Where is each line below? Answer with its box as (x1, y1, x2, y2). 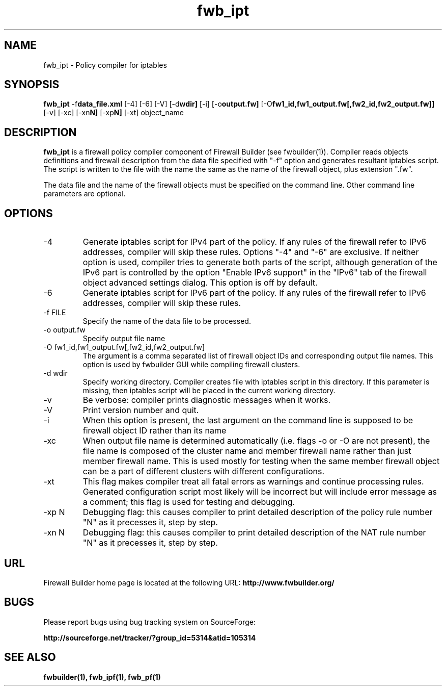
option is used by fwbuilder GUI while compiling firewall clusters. (82, 360, 300, 369)
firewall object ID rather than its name (82, 425, 227, 436)
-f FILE (43, 308, 66, 317)
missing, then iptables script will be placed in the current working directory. (82, 386, 336, 395)
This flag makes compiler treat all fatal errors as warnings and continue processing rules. (82, 476, 424, 487)
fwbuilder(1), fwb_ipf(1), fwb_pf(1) (43, 672, 161, 681)
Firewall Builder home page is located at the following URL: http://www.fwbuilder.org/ (43, 578, 334, 587)
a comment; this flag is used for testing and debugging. (82, 497, 295, 507)
